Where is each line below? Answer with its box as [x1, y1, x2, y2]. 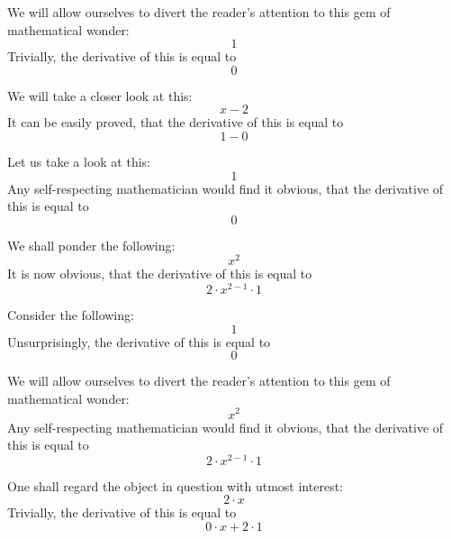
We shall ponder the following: [7, 235, 176, 254]
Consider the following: [7, 306, 134, 324]
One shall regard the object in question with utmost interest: [7, 476, 343, 495]
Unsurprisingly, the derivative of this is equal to [7, 332, 271, 351]
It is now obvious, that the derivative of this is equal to [7, 264, 312, 283]
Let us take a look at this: [7, 151, 150, 170]
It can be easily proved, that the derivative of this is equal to [7, 113, 344, 132]
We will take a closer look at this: [7, 86, 193, 105]
